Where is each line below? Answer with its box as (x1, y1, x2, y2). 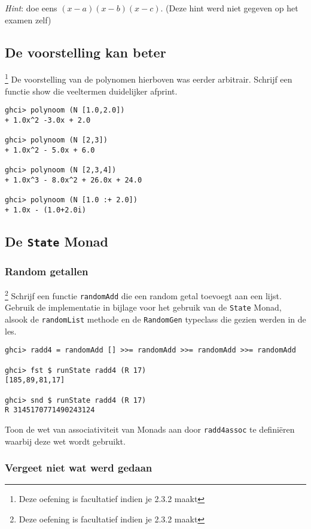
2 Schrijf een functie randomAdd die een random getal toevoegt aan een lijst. (5, 288, 282, 302)
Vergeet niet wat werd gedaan (5, 460, 153, 475)
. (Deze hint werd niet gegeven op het (160, 2, 298, 14)
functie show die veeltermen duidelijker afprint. (5, 84, 178, 97)
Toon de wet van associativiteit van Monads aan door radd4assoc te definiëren (5, 422, 295, 435)
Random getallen (5, 263, 89, 278)
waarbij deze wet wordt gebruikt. (5, 434, 126, 447)
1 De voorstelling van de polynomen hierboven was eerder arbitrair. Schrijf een (5, 71, 292, 86)
